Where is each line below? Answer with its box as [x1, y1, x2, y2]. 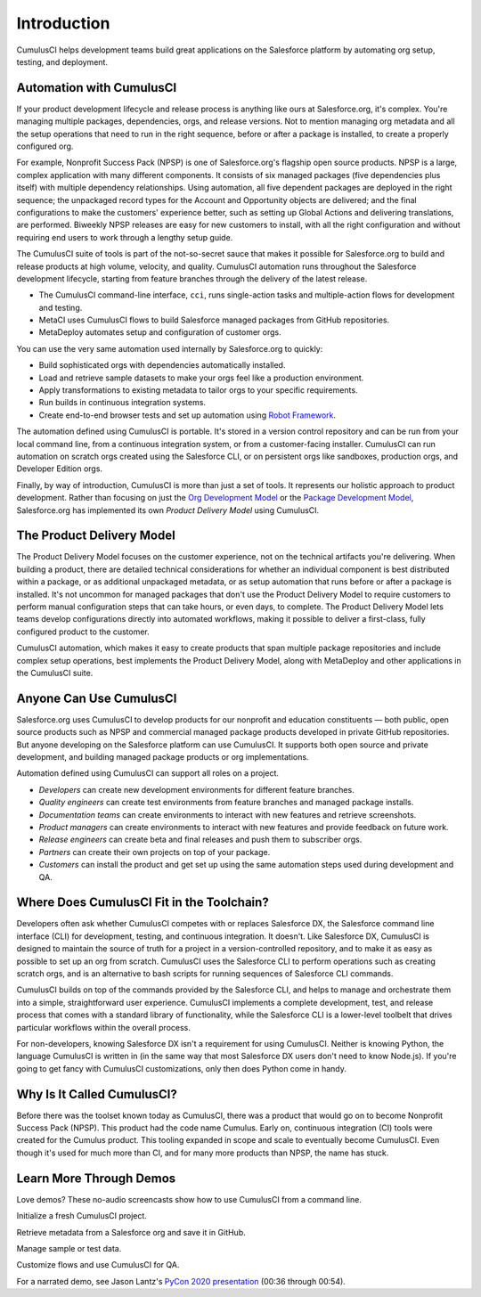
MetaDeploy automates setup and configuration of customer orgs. [38, 327, 281, 338]
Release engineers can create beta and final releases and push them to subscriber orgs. [38, 834, 363, 845]
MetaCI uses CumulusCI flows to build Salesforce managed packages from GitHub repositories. [38, 314, 390, 325]
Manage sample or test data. [16, 1243, 122, 1253]
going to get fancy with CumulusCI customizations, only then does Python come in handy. [16, 1063, 347, 1073]
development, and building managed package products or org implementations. [16, 752, 309, 763]
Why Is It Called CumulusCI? [16, 1087, 178, 1102]
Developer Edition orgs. [16, 463, 102, 474]
